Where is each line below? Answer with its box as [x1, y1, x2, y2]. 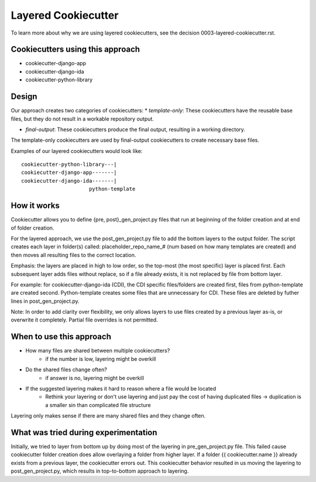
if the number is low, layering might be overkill [45, 355, 156, 363]
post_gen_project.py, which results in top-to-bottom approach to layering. [11, 467, 189, 474]
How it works [11, 201, 60, 211]
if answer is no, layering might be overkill [45, 374, 145, 381]
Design [11, 91, 37, 102]
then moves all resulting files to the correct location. [11, 251, 136, 258]
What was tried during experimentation [11, 428, 157, 437]
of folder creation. [11, 224, 54, 231]
